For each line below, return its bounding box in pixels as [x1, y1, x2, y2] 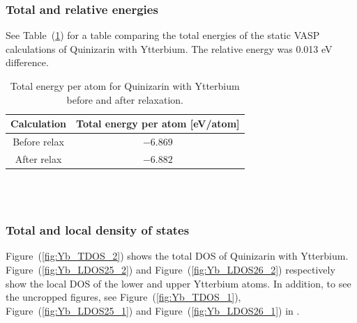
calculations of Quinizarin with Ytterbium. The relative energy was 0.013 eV [6, 41, 333, 56]
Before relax [13, 134, 64, 149]
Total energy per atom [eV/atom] [76, 116, 240, 131]
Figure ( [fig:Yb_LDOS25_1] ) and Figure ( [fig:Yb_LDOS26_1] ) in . [6, 303, 300, 317]
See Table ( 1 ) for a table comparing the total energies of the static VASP [6, 28, 320, 42]
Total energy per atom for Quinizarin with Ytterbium [10, 79, 240, 93]
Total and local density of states [6, 221, 190, 239]
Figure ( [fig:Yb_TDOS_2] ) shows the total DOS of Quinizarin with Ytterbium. [6, 249, 349, 263]
